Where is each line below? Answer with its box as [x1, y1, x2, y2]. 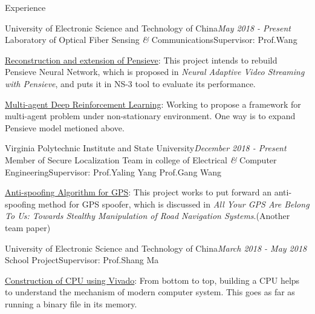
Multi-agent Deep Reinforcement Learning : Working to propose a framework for [5, 97, 301, 110]
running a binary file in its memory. [5, 297, 137, 310]
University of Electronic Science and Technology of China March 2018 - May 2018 [5, 241, 307, 254]
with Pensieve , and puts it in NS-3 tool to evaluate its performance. [5, 77, 256, 90]
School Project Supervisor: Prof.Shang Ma [5, 253, 159, 266]
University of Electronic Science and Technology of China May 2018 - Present [5, 21, 291, 34]
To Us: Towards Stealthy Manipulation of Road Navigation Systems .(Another [5, 209, 290, 222]
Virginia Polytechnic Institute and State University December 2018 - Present [5, 142, 287, 154]
